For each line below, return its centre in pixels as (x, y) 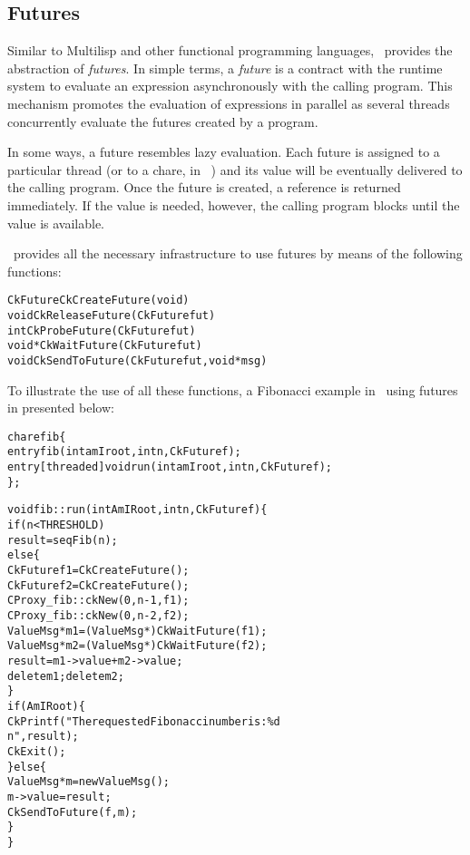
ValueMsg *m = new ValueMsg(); (89, 782)
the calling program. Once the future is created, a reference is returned (204, 187)
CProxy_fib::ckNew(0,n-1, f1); (98, 601)
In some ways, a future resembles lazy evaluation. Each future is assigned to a (224, 152)
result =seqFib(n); (63, 540)
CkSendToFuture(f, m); (73, 812)
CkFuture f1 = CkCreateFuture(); (98, 571)
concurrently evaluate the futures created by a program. (163, 121)
